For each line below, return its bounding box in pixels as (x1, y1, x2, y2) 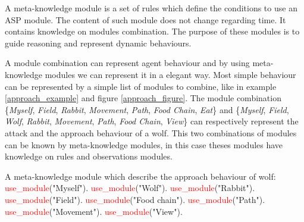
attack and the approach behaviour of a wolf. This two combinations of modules (5, 126, 297, 139)
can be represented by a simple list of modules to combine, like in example (5, 80, 277, 92)
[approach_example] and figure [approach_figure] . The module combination (5, 92, 281, 104)
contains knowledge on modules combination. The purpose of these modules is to (5, 25, 300, 37)
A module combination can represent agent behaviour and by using (5, 57, 250, 69)
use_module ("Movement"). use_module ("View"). (5, 205, 183, 217)
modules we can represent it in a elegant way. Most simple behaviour (45, 68, 296, 80)
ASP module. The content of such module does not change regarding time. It (5, 13, 286, 26)
